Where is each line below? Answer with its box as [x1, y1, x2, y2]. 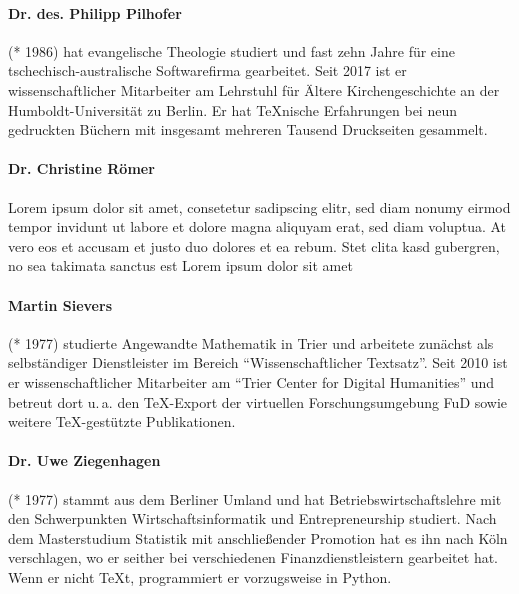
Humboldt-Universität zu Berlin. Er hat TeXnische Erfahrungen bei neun [8, 99, 457, 120]
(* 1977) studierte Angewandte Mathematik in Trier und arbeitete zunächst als [8, 332, 494, 353]
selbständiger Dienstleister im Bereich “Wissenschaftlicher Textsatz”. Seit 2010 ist [8, 352, 508, 373]
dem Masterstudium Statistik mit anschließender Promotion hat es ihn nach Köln [8, 527, 508, 548]
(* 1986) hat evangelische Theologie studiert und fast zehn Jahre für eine [8, 40, 455, 61]
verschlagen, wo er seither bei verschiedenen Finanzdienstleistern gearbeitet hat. [8, 547, 499, 568]
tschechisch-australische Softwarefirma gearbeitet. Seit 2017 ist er [8, 60, 407, 81]
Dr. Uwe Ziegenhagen [8, 450, 161, 471]
